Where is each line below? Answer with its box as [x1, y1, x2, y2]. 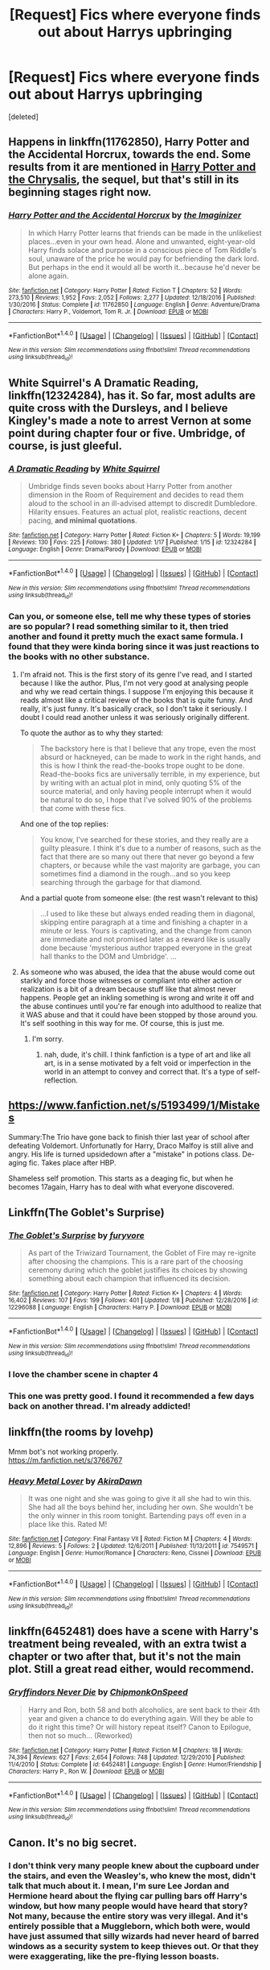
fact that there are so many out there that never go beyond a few [39, 851, 255, 861]
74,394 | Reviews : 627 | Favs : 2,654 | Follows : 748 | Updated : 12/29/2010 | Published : [8, 1753, 246, 1761]
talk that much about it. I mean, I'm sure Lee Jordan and [8, 1880, 230, 1891]
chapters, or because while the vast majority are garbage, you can [39, 860, 260, 870]
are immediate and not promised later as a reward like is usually [39, 934, 251, 944]
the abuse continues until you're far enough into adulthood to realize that [19, 1001, 262, 1011]
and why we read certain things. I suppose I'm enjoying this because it [19, 686, 254, 696]
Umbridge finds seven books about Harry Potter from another [27, 482, 233, 491]
